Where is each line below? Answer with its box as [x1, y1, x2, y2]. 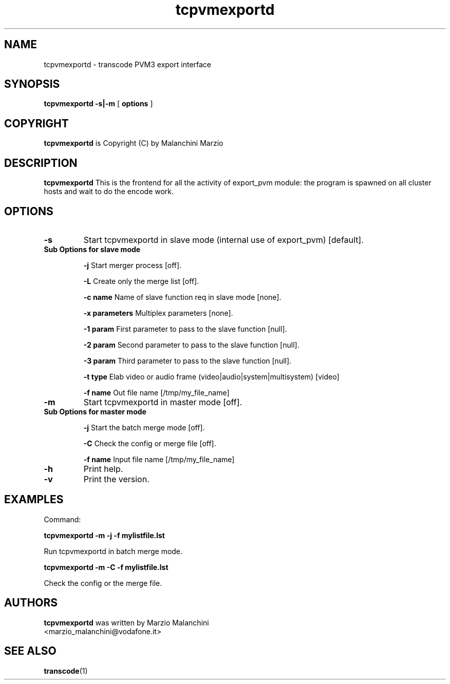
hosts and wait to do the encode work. [44, 187, 174, 196]
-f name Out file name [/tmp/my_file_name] [83, 388, 230, 397]
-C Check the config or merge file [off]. [83, 439, 216, 448]
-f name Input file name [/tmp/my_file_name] [83, 454, 235, 464]
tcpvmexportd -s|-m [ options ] [44, 99, 153, 108]
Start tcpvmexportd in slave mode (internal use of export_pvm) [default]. [83, 234, 364, 245]
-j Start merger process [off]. [83, 260, 182, 270]
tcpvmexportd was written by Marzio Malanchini [44, 618, 209, 627]
